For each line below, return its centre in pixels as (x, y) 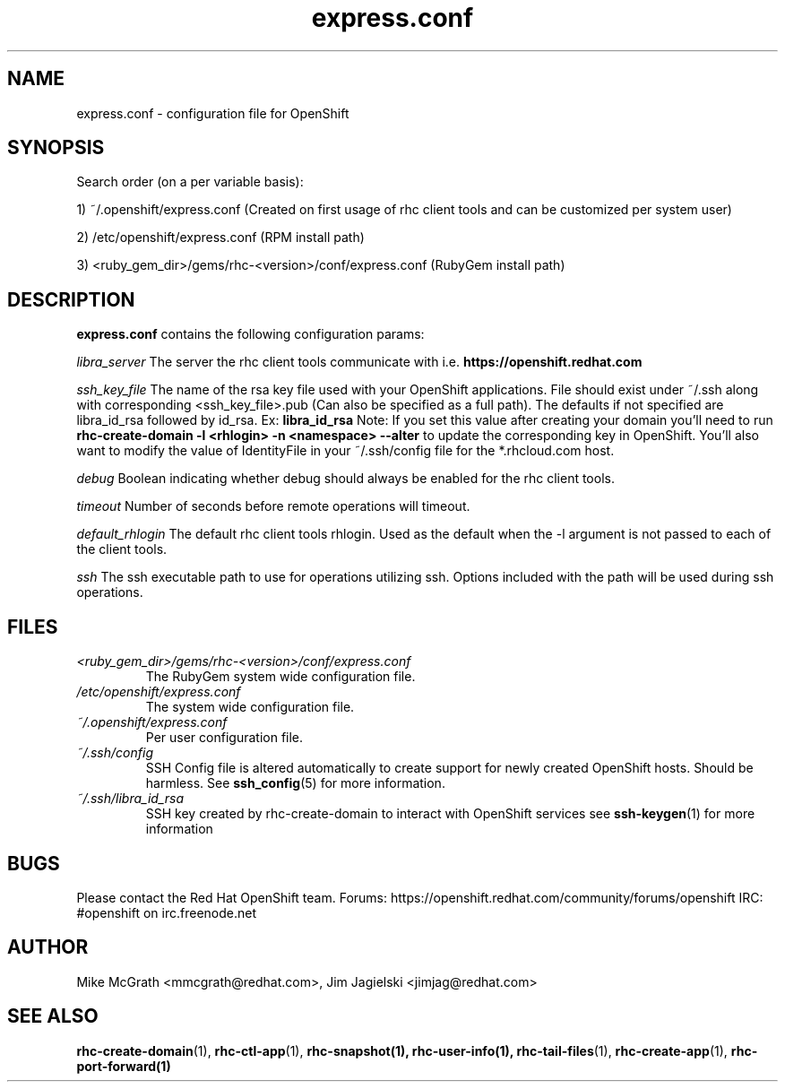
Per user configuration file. (224, 738)
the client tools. (122, 549)
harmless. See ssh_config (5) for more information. (295, 783)
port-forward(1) (124, 1066)
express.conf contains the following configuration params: (250, 334)
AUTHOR (48, 947)
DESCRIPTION (71, 299)
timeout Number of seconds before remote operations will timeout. (273, 506)
